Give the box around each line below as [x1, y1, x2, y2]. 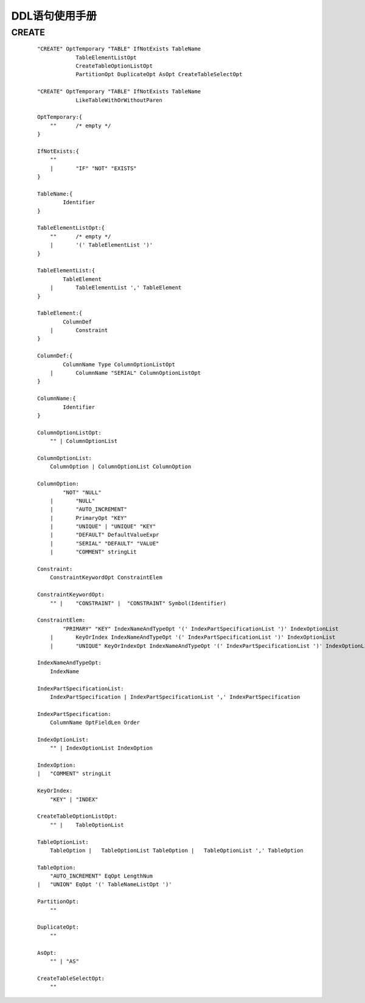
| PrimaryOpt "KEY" [49, 514, 128, 521]
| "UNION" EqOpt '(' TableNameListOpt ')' [37, 881, 173, 888]
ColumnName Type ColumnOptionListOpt [63, 361, 176, 368]
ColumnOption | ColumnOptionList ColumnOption [49, 463, 192, 470]
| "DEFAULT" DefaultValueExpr [49, 531, 159, 539]
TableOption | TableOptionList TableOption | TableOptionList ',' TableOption [49, 847, 304, 854]
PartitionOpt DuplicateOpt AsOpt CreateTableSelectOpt [75, 71, 243, 78]
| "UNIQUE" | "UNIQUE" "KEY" [49, 523, 156, 530]
